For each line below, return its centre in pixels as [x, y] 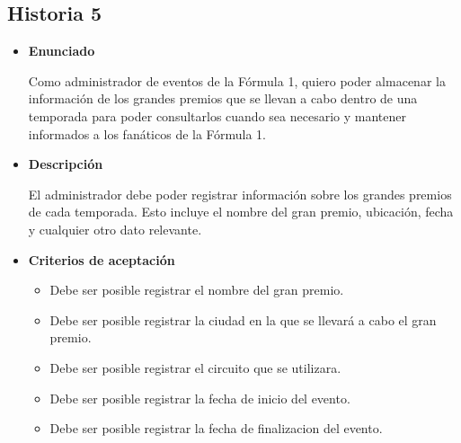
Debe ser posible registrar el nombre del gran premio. [197, 290]
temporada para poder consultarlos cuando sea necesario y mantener [217, 115]
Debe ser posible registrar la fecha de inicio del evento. [200, 398]
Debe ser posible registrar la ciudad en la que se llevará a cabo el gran [243, 319]
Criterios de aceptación [102, 259]
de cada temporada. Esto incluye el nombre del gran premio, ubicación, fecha [241, 212]
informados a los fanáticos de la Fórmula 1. [147, 133]
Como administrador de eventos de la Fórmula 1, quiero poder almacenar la [237, 80]
